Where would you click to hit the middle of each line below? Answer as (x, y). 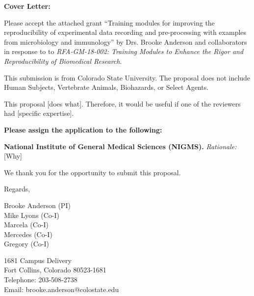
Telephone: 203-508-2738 (41, 280)
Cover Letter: (27, 6)
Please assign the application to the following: (83, 129)
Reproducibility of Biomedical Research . (63, 61)
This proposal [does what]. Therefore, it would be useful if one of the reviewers (122, 103)
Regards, (17, 189)
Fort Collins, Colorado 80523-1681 (55, 270)
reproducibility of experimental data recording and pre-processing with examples (125, 32)
